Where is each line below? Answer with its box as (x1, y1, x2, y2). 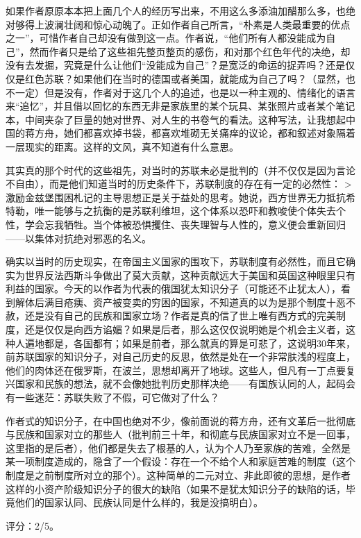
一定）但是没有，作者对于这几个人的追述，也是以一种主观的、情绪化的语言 (15, 85, 355, 99)
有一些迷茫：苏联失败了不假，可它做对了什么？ (6, 390, 219, 405)
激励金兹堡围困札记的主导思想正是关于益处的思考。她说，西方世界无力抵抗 (6, 190, 346, 204)
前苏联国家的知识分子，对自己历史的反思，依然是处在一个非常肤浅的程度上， (6, 349, 355, 364)
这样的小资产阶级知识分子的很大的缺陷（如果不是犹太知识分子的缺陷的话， (6, 481, 346, 496)
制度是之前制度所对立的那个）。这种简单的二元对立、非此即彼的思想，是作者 (6, 468, 351, 482)
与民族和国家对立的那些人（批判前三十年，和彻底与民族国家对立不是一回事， (6, 427, 355, 442)
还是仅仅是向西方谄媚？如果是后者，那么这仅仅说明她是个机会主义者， (24, 322, 346, 337)
